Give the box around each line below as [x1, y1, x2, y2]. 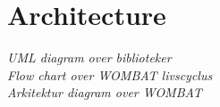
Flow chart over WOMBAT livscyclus [7, 65, 213, 84]
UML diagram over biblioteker [7, 48, 172, 67]
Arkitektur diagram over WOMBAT [7, 83, 202, 102]
